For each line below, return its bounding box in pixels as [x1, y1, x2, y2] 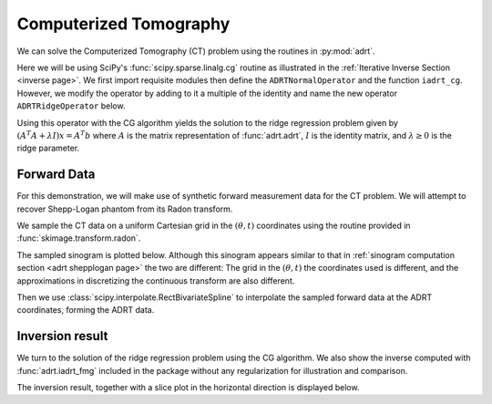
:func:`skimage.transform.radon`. [16, 233, 141, 243]
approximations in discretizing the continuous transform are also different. [16, 275, 295, 286]
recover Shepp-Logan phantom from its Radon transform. [16, 203, 233, 214]
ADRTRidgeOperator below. [16, 100, 126, 111]
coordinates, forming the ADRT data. [16, 305, 155, 316]
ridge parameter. [16, 142, 80, 154]
